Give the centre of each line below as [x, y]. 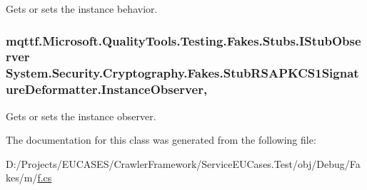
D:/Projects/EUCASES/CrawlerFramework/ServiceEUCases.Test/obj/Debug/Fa [183, 163]
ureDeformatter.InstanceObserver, [107, 89]
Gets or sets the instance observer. [81, 116]
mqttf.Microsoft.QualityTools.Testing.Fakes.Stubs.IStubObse [183, 40]
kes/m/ [22, 178]
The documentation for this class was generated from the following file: [161, 140]
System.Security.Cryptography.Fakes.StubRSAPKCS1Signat [182, 73]
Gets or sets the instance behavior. [82, 9]
